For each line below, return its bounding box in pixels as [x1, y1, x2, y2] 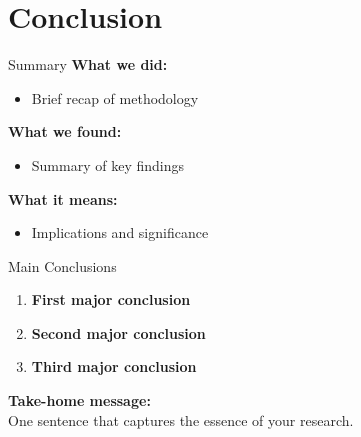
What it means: [8, 188, 118, 209]
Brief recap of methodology [31, 87, 199, 108]
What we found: [8, 121, 122, 142]
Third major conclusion [31, 356, 197, 377]
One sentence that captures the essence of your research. [8, 409, 354, 430]
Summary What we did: [8, 54, 168, 75]
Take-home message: [8, 390, 151, 411]
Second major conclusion [31, 322, 206, 343]
